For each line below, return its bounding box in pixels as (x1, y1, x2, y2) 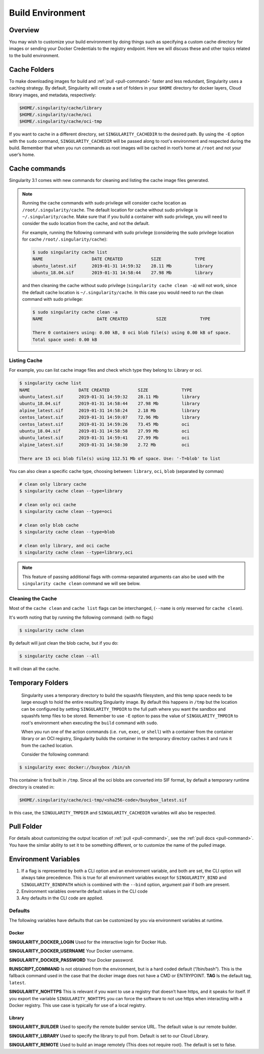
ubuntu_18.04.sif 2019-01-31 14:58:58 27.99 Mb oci (19, 428, 190, 434)
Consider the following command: (21, 751, 89, 758)
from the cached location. (21, 742, 73, 748)
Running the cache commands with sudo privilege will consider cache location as (22, 200, 187, 206)
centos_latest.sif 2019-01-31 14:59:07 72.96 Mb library (19, 415, 200, 420)
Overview (9, 26, 40, 34)
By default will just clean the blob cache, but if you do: (9, 640, 119, 646)
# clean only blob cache (19, 522, 79, 528)
